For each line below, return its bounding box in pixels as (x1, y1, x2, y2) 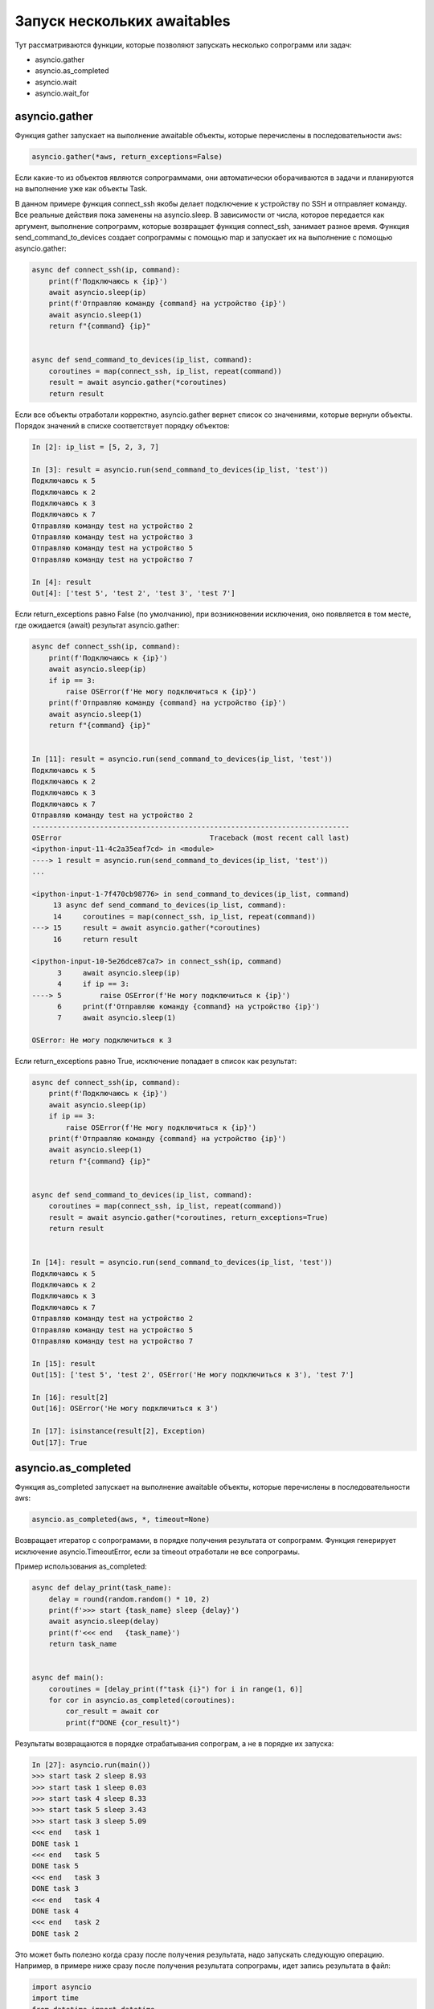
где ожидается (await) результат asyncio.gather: (14, 620, 180, 630)
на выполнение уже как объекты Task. (14, 184, 148, 194)
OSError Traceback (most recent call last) (31, 833, 350, 843)
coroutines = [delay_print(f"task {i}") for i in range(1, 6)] (48, 1684, 304, 1693)
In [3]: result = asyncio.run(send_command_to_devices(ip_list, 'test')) (31, 464, 329, 474)
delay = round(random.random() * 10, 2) (48, 1594, 211, 1603)
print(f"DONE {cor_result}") (65, 1718, 181, 1727)
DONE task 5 (31, 1861, 80, 1871)
